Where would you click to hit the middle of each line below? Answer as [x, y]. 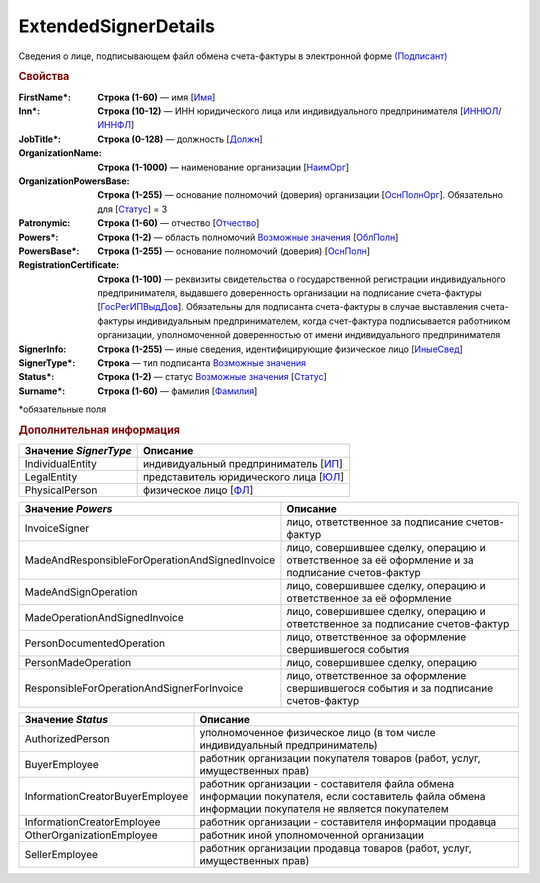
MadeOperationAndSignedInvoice [104, 618]
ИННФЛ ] [116, 125]
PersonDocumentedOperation [94, 643]
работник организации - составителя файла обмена [327, 784]
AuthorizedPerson [67, 739]
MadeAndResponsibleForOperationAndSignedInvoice [149, 560]
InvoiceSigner [57, 528]
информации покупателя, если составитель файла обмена [342, 797]
